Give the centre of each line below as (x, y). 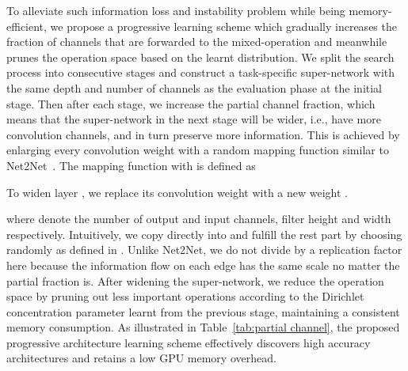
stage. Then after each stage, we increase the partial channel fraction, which (191, 103)
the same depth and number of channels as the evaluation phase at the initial (194, 87)
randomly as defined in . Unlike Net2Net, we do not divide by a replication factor (204, 250)
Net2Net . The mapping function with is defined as (131, 165)
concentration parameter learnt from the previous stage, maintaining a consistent (203, 311)
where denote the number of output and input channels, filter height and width (199, 219)
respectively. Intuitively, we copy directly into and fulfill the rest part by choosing (204, 234)
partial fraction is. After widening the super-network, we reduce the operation (195, 280)
